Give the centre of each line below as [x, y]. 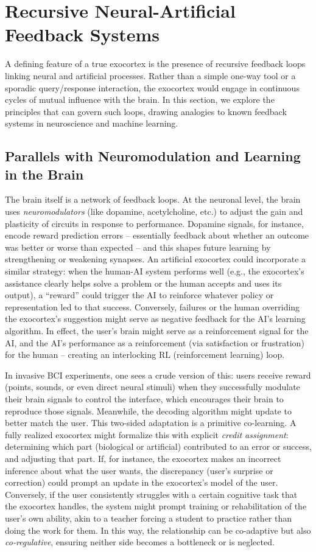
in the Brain [44, 174]
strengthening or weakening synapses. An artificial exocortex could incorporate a [156, 259]
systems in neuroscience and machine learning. [92, 123]
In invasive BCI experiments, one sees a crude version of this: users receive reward [158, 375]
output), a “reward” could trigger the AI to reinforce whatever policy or [139, 295]
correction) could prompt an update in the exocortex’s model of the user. [142, 482]
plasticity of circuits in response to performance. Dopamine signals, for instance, [154, 223]
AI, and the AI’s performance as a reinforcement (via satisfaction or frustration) [155, 342]
